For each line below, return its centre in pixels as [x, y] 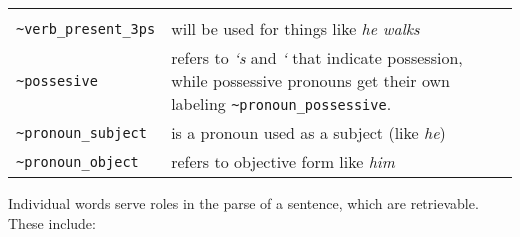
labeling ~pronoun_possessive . [281, 103]
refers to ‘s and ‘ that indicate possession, [317, 57]
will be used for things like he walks [295, 28]
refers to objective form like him [283, 161]
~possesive [57, 80]
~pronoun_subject [81, 132]
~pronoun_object [77, 161]
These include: [52, 222]
